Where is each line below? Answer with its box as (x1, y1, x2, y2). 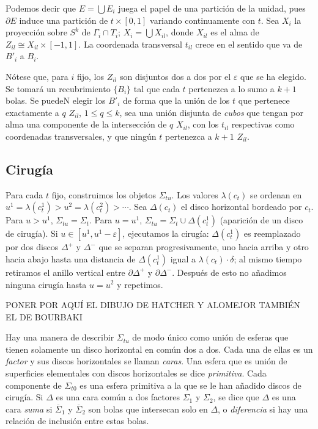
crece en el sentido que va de (195, 37, 303, 50)
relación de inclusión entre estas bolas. (6, 414, 149, 427)
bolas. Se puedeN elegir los (6, 94, 106, 107)
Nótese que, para (6, 70, 68, 82)
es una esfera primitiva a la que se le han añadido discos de (79, 378, 301, 391)
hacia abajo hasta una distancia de (6, 252, 136, 265)
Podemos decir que (6, 2, 76, 14)
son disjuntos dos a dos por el (119, 70, 231, 82)
